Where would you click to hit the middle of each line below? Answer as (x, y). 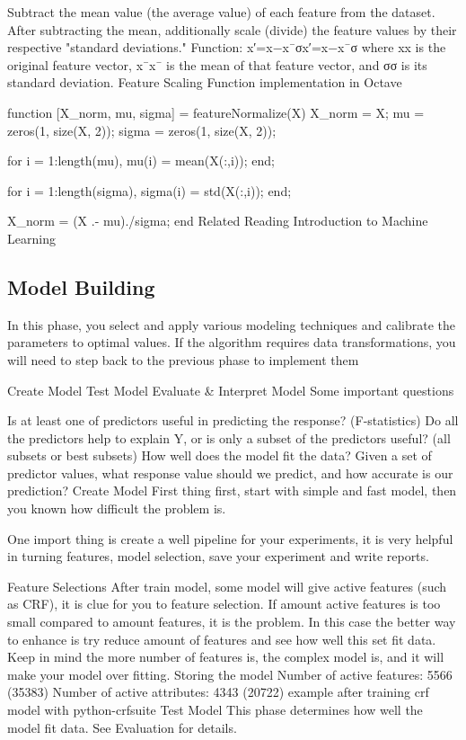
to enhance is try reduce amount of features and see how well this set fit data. (222, 639)
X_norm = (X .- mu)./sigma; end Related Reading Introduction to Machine (218, 221)
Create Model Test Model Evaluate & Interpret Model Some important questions (231, 390)
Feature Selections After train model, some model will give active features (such (227, 586)
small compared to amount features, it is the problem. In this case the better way (232, 622)
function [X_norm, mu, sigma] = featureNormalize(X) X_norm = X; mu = (216, 112)
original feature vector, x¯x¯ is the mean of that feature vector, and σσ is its (217, 64)
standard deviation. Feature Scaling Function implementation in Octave (205, 82)
